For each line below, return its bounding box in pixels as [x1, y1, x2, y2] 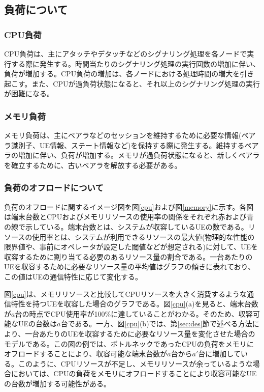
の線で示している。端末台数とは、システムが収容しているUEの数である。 [4, 221, 248, 232]
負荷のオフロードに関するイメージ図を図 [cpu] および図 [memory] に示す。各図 [4, 201, 254, 212]
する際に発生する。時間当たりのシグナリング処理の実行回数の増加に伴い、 [11, 58, 260, 69]
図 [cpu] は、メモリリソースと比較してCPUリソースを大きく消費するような [4, 288, 247, 299]
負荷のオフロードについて [4, 181, 104, 194]
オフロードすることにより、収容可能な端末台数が [4, 348, 168, 359]
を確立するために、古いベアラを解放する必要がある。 [4, 159, 182, 170]
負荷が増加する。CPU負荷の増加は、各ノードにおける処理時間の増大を [4, 68, 240, 79]
